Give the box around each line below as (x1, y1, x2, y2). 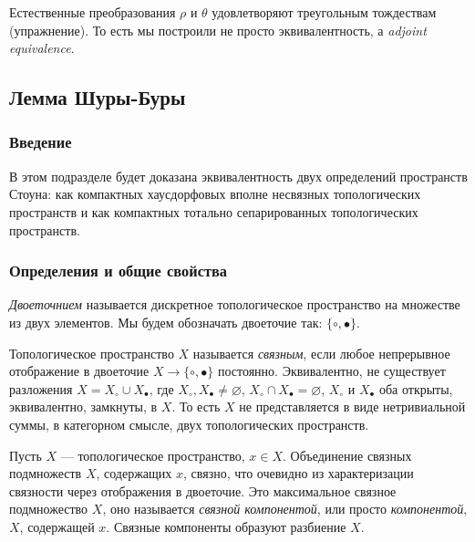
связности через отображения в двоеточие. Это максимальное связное (9, 481, 397, 500)
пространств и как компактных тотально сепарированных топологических (9, 202, 418, 221)
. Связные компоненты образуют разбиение (106, 516, 346, 536)
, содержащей (19, 516, 95, 536)
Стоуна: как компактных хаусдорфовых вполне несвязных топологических (9, 184, 421, 203)
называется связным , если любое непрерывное (192, 343, 450, 362)
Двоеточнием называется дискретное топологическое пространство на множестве (9, 295, 460, 314)
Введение (9, 130, 72, 153)
